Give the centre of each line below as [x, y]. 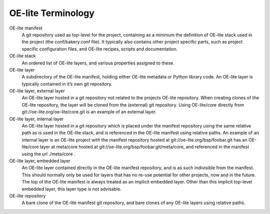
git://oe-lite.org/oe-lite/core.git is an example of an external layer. [89, 112]
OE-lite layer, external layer [37, 91]
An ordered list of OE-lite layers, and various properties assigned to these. [98, 63]
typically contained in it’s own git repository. [67, 84]
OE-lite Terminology [52, 13]
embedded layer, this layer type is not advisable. [72, 189]
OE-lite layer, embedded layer [40, 160]
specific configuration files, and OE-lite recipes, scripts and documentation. [99, 49]
